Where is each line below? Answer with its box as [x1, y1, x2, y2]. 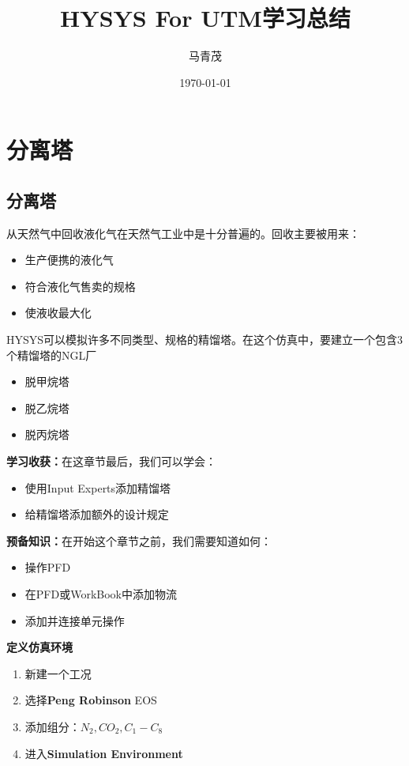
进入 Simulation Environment [24, 745, 183, 761]
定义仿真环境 [6, 639, 73, 655]
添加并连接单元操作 [24, 612, 125, 628]
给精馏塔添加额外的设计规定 [24, 506, 169, 523]
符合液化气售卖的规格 [24, 277, 136, 294]
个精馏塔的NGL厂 [6, 346, 97, 363]
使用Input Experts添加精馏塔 [24, 479, 171, 496]
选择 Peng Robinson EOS [24, 692, 157, 708]
